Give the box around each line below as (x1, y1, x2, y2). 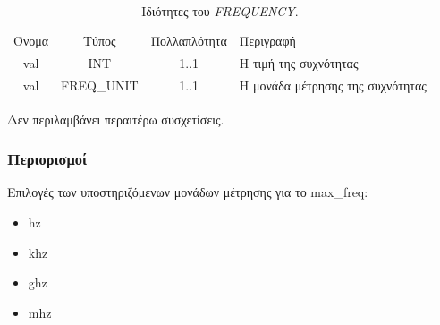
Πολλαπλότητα (150, 30, 227, 49)
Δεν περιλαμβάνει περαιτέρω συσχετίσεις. (7, 109, 224, 128)
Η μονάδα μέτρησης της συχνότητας (239, 75, 427, 94)
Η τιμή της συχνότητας (239, 53, 359, 72)
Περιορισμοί (7, 148, 87, 170)
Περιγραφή (239, 30, 296, 49)
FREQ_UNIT (61, 75, 139, 94)
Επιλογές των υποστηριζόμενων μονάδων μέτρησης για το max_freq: (7, 183, 368, 201)
